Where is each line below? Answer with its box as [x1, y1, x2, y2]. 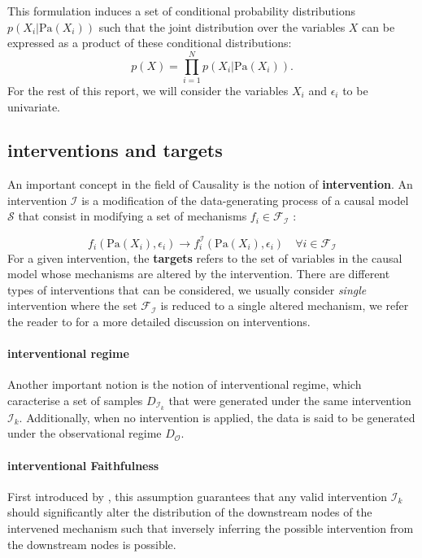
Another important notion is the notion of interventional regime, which [7, 376, 362, 393]
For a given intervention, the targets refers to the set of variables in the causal [7, 249, 402, 266]
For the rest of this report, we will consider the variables [7, 81, 289, 98]
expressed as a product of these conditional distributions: [7, 34, 292, 51]
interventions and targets [7, 137, 223, 163]
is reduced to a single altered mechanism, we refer [160, 297, 409, 314]
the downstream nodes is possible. [7, 535, 176, 552]
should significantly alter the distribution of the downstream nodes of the [7, 504, 372, 521]
